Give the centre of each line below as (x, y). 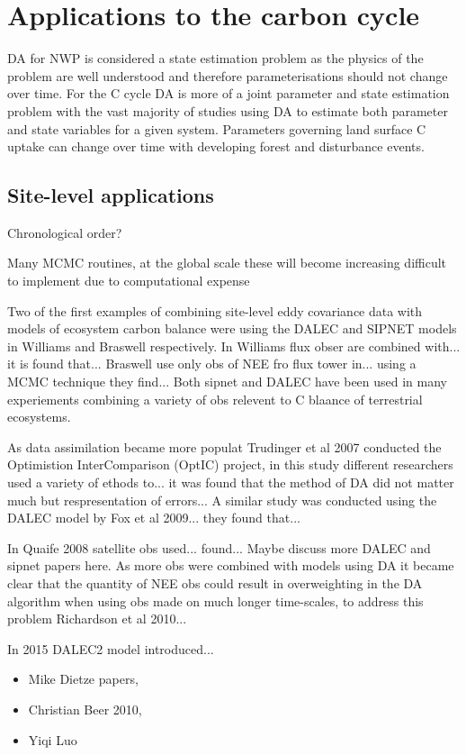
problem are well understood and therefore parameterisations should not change (228, 75)
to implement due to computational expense (129, 281)
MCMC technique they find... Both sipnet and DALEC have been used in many (228, 382)
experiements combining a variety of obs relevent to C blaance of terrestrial (215, 399)
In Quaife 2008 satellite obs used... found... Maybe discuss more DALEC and (219, 547)
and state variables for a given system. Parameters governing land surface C (217, 128)
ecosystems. (39, 417)
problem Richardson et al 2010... (97, 619)
